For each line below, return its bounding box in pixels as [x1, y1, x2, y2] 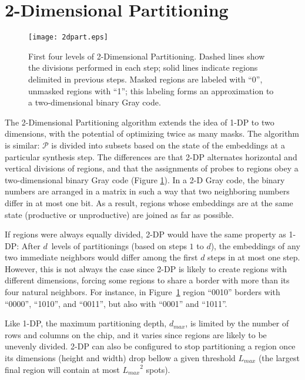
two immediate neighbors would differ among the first [5, 251, 198, 263]
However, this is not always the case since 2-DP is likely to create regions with [5, 262, 287, 275]
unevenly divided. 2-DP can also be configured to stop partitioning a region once [5, 340, 296, 352]
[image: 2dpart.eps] [28, 33, 109, 42]
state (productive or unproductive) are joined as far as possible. [5, 208, 234, 220]
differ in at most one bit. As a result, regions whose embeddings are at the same [5, 196, 293, 209]
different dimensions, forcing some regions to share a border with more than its [5, 274, 290, 286]
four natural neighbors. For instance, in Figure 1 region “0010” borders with [5, 286, 280, 298]
